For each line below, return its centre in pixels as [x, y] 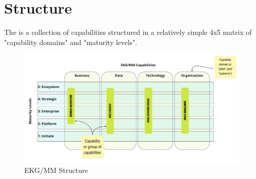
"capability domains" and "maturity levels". [71, 42]
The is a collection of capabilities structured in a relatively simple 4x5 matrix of [128, 32]
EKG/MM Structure [56, 170]
